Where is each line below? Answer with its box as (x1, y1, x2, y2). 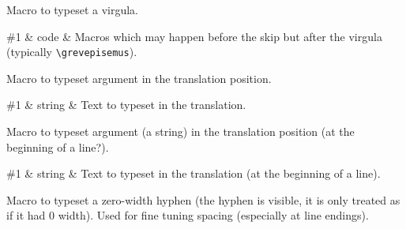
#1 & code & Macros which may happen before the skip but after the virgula (6, 28, 382, 44)
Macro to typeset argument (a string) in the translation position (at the (6, 123, 355, 140)
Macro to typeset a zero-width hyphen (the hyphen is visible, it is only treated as (6, 191, 400, 208)
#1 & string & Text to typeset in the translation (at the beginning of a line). (6, 165, 381, 182)
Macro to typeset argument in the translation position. (6, 69, 272, 86)
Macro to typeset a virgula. (6, 2, 138, 17)
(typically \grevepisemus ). (6, 43, 137, 60)
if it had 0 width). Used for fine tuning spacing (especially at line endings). (6, 207, 369, 223)
